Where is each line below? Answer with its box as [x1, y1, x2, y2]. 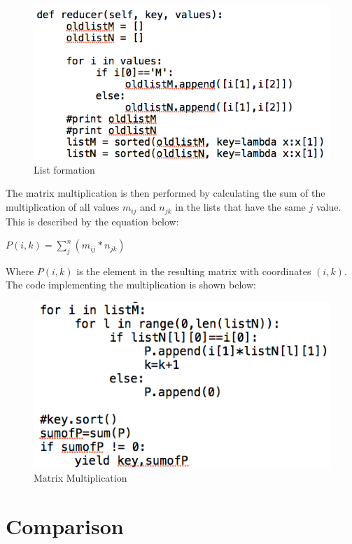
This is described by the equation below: [6, 214, 179, 228]
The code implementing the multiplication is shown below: [6, 277, 256, 292]
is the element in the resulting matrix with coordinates [76, 263, 311, 278]
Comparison [6, 512, 124, 540]
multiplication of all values [6, 200, 120, 214]
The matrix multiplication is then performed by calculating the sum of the [6, 186, 325, 200]
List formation [34, 162, 95, 176]
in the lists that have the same [175, 200, 306, 214]
